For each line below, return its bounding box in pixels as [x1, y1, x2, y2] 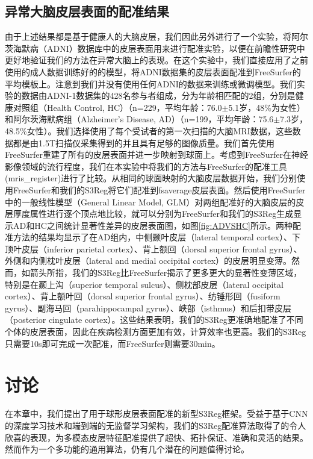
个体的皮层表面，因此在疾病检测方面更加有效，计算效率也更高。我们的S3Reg [5, 325, 306, 338]
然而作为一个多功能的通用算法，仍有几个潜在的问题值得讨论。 [5, 443, 249, 455]
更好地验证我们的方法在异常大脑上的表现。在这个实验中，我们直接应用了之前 [5, 54, 308, 66]
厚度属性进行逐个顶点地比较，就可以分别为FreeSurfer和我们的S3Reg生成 [13, 207, 294, 220]
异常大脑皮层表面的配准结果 [5, 2, 169, 20]
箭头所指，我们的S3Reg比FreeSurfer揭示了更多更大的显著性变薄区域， [29, 266, 302, 279]
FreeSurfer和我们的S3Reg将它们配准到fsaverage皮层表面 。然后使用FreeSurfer [13, 183, 306, 196]
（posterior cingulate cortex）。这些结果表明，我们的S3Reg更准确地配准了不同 [5, 313, 303, 326]
